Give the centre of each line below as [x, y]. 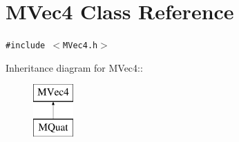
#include [26, 46]
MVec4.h [80, 46]
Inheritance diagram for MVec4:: [74, 67]
